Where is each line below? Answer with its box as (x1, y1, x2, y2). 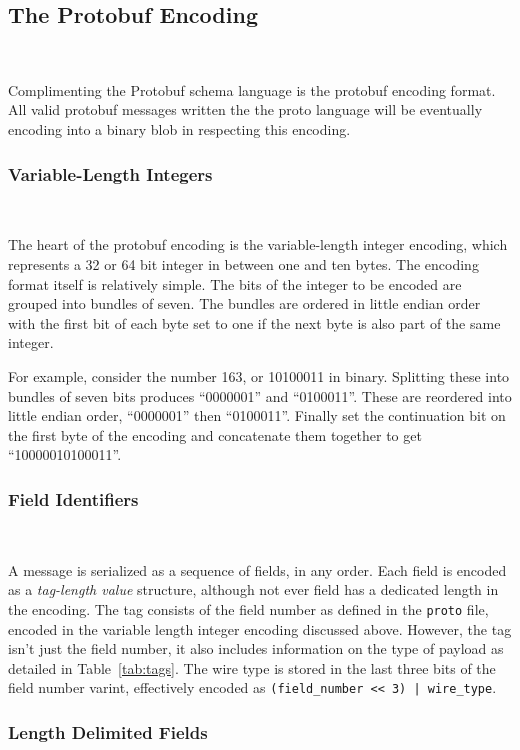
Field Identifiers (8, 486, 139, 511)
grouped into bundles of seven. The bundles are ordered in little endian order (8, 293, 481, 314)
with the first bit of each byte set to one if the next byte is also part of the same (8, 312, 501, 333)
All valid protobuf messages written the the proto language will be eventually (8, 99, 483, 120)
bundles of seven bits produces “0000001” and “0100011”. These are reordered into (8, 385, 512, 406)
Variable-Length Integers (8, 161, 213, 186)
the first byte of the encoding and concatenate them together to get (8, 424, 422, 445)
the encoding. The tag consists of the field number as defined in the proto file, (8, 598, 489, 619)
